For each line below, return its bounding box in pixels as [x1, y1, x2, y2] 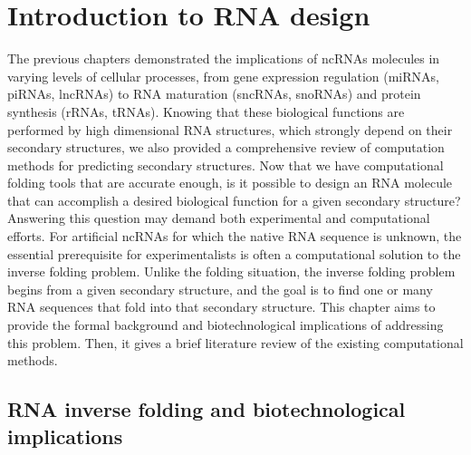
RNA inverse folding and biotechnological [7, 395, 406, 423]
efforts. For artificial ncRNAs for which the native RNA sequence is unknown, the [7, 227, 462, 246]
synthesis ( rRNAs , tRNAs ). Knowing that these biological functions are [7, 102, 405, 121]
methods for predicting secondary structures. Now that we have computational [7, 155, 444, 174]
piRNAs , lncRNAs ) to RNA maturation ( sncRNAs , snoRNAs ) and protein [7, 84, 421, 103]
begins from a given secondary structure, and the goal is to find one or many [7, 279, 433, 298]
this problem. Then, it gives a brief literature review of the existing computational [7, 333, 464, 352]
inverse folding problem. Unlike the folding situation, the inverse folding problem [7, 262, 456, 281]
